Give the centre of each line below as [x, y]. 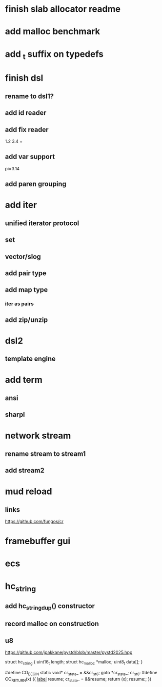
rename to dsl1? [30, 96]
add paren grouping [36, 184]
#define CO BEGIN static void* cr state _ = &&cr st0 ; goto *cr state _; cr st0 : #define [81, 673]
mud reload [29, 491]
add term [24, 380]
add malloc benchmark [53, 32]
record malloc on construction [52, 624]
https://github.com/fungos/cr [34, 522]
